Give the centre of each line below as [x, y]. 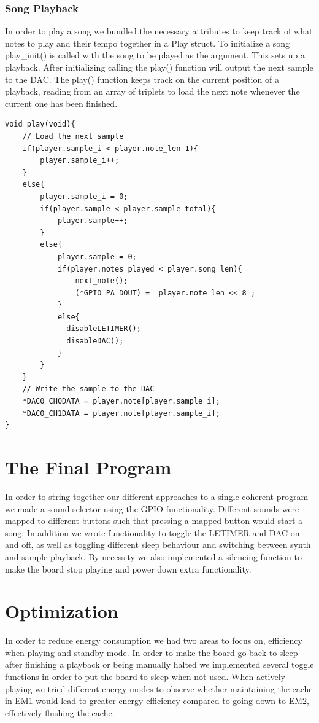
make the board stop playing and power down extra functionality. [128, 569]
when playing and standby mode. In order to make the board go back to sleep [152, 652]
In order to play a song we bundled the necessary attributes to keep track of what [159, 31]
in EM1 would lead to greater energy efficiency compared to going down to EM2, [157, 701]
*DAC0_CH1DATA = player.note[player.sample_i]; [121, 413]
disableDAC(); [95, 341]
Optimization [62, 611]
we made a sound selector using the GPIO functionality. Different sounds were [152, 508]
